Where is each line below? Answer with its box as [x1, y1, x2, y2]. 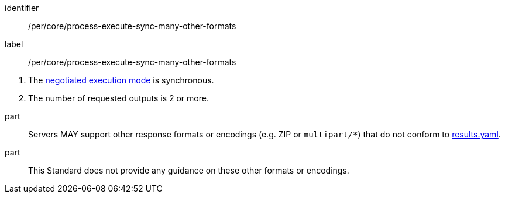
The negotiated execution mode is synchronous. [28, 75, 214, 85]
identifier [5, 3, 39, 13]
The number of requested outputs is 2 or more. [28, 93, 209, 103]
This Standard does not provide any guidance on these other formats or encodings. [28, 165, 349, 175]
